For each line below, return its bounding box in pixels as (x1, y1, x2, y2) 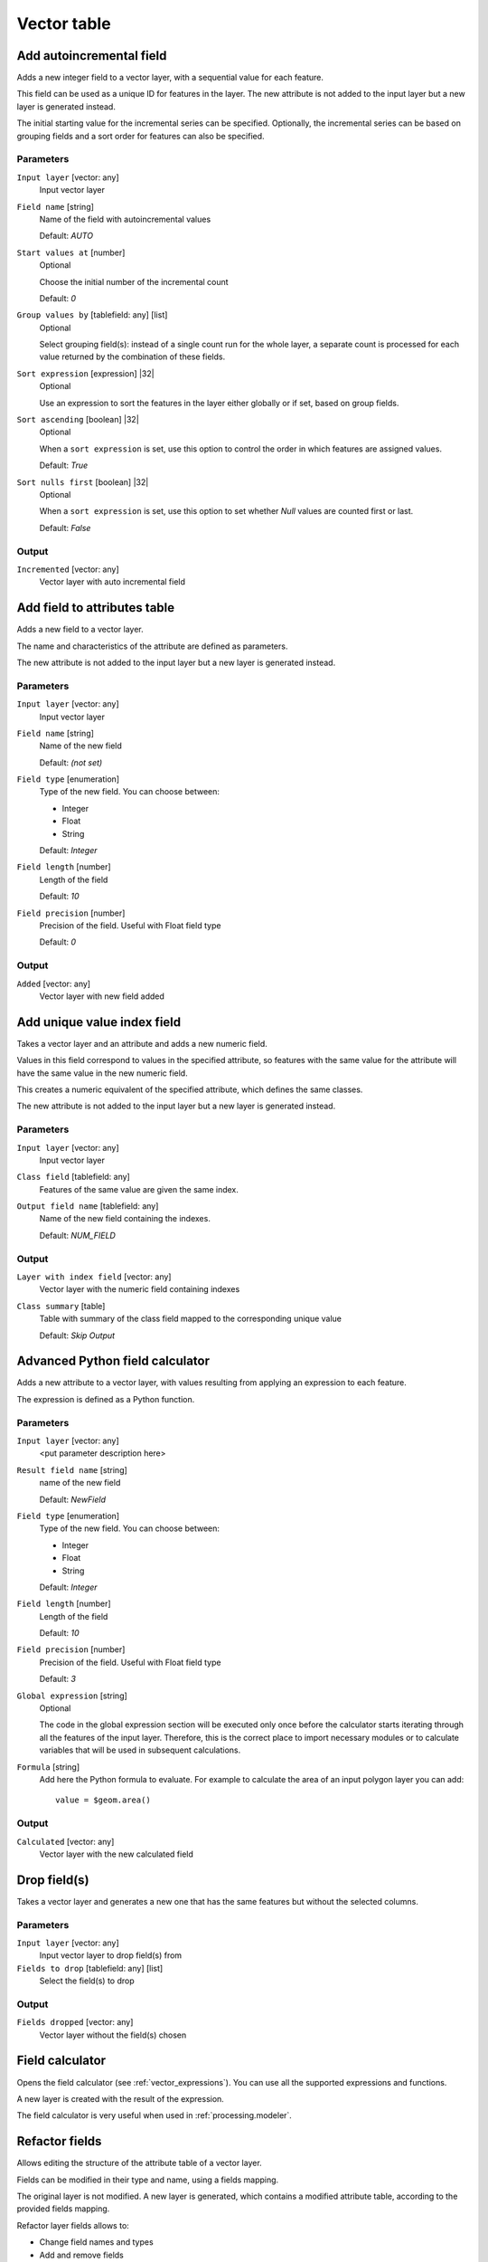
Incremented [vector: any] (16, 564, 119, 575)
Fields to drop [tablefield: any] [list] (16, 1963, 164, 1973)
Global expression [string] (16, 1690, 128, 1701)
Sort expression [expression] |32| (16, 367, 155, 379)
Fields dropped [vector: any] (16, 2017, 134, 2028)
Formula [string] (16, 1761, 80, 1773)
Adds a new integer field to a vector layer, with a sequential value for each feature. (16, 72, 324, 83)
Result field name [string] (16, 1464, 128, 1475)
